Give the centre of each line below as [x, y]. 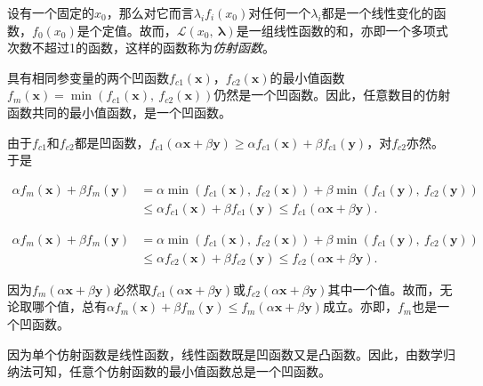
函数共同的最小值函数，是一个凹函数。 [119, 112]
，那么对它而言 [150, 12]
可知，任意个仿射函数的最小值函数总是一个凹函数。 [181, 371]
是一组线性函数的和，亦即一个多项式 [342, 30]
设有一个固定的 [51, 12]
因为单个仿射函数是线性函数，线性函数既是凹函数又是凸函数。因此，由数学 [225, 354]
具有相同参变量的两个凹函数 [88, 77]
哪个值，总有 [69, 306]
